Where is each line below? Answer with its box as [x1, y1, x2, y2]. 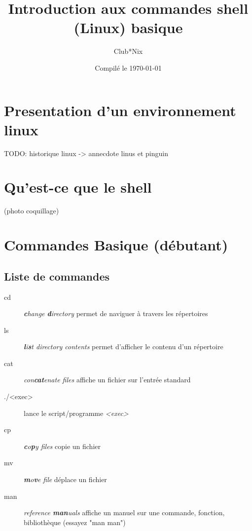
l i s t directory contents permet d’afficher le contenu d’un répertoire [24, 341, 223, 352]
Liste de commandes [4, 268, 110, 284]
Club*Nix [113, 46, 143, 56]
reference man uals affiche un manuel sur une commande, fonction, [24, 507, 225, 518]
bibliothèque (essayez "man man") [24, 517, 126, 527]
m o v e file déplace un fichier [24, 474, 107, 485]
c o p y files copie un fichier [24, 441, 101, 451]
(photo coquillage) [4, 205, 59, 216]
